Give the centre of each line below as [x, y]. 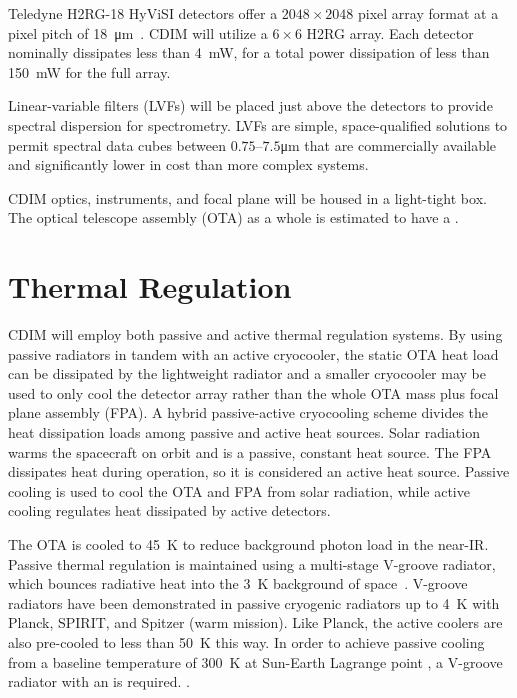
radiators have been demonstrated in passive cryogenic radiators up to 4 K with [254, 602]
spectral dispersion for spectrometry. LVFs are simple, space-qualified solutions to [258, 124]
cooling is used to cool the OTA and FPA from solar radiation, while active [239, 490]
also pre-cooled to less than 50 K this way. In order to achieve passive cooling [246, 641]
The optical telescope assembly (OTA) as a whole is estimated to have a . [233, 217]
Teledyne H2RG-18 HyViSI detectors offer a [143, 13]
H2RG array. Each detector [390, 32]
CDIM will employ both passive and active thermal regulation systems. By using [255, 334]
